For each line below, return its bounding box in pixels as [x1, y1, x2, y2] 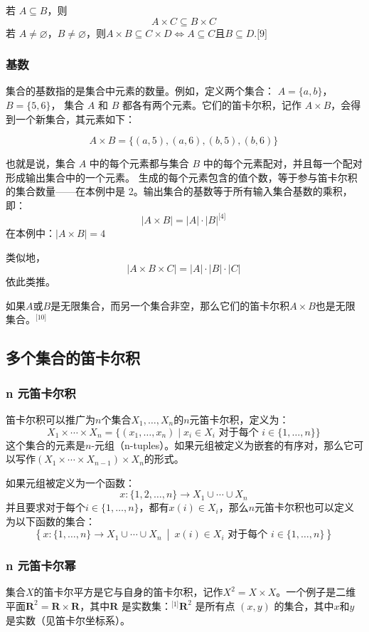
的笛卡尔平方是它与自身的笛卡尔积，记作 [33, 584, 223, 599]
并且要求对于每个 [6, 500, 85, 515]
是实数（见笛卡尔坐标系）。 [6, 612, 130, 627]
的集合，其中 [274, 598, 334, 613]
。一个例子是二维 [276, 584, 356, 599]
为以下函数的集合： [6, 514, 95, 528]
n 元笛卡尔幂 [6, 557, 76, 574]
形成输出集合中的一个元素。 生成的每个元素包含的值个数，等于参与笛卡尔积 [6, 169, 358, 184]
